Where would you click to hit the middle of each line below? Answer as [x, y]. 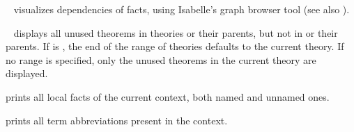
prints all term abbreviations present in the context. [117, 120]
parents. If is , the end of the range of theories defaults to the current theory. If [175, 46]
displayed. [27, 73]
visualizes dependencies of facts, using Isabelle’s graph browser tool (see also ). [182, 9]
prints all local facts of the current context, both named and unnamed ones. [168, 96]
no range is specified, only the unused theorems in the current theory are [161, 59]
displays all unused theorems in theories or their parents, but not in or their [176, 32]
